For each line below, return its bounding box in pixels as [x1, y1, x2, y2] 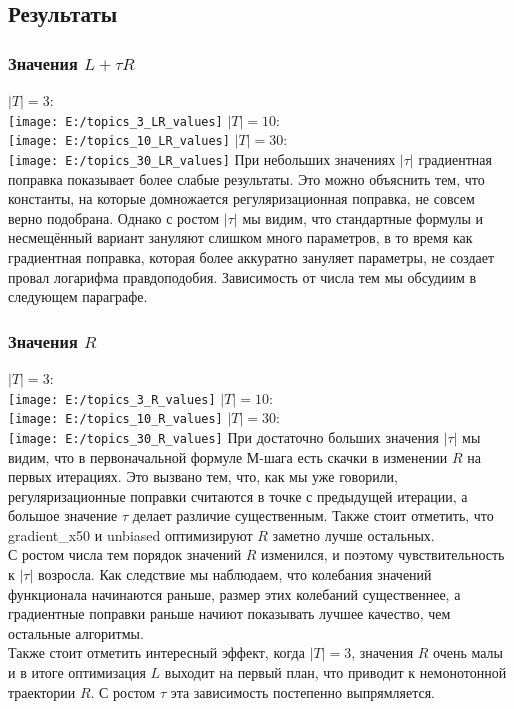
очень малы [433, 642, 503, 663]
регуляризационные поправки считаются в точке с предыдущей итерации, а [8, 485, 468, 506]
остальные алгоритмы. [8, 622, 144, 643]
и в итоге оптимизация [8, 662, 146, 683]
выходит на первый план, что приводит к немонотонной [164, 662, 507, 683]
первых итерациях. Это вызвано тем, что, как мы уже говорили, [8, 466, 398, 487]
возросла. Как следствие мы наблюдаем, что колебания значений [38, 564, 432, 585]
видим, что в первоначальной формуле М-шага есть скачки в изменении [8, 446, 448, 467]
